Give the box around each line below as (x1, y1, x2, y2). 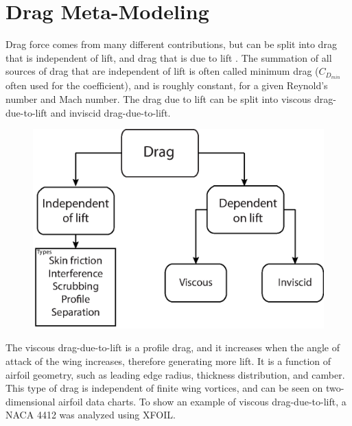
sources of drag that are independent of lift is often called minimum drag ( (5, 64, 319, 78)
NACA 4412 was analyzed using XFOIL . (5, 407, 176, 422)
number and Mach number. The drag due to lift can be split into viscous (5, 92, 312, 106)
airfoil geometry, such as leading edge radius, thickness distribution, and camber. (5, 367, 345, 381)
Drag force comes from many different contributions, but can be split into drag (5, 37, 337, 51)
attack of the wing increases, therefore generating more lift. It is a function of (5, 354, 331, 368)
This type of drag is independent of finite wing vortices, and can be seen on (5, 381, 323, 395)
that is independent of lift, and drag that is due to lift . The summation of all (5, 50, 332, 64)
